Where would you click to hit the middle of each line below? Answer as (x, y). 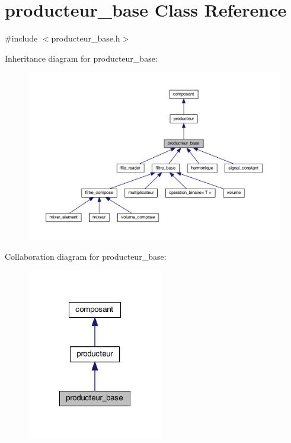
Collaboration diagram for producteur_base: (86, 256)
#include (21, 38)
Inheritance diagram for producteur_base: (81, 58)
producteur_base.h (86, 38)
